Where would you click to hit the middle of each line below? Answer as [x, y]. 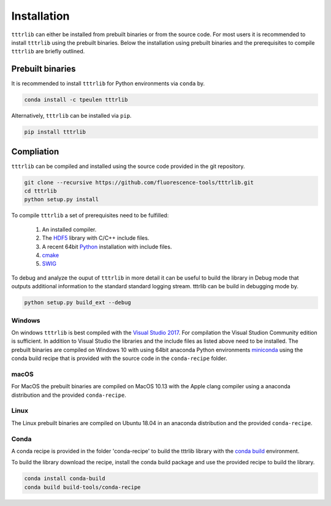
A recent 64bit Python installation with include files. [107, 247]
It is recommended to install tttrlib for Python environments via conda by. [108, 83]
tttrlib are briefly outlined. [48, 52]
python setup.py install [62, 200]
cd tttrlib [40, 191]
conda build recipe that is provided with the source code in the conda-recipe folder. [119, 358]
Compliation [35, 151]
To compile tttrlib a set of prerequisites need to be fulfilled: [90, 215]
